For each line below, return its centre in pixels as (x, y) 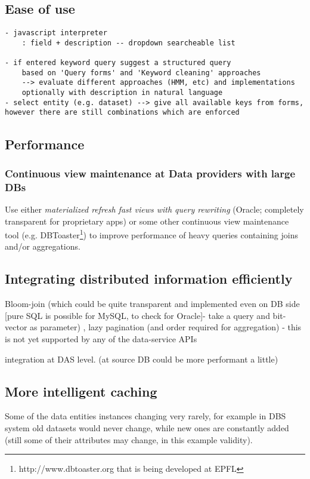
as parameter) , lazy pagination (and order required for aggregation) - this (166, 327)
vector (16, 327)
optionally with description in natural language (122, 93)
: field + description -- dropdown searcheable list (128, 43)
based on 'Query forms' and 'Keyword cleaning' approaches (141, 73)
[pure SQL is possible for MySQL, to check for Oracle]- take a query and (137, 315)
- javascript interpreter (56, 33)
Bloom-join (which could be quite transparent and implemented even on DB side (152, 304)
